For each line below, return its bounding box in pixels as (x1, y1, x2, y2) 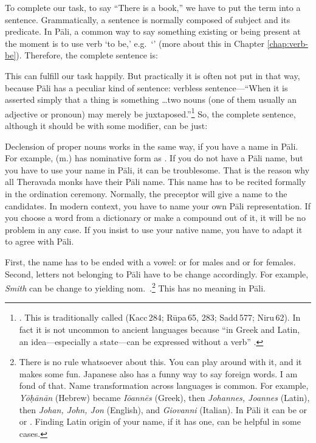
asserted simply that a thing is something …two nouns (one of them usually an (5, 93, 297, 106)
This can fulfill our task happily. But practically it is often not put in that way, (5, 69, 300, 82)
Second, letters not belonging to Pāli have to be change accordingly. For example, (5, 267, 309, 280)
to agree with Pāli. (5, 235, 74, 248)
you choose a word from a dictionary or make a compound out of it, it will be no (5, 211, 306, 224)
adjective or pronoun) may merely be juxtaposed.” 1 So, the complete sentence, (5, 105, 296, 120)
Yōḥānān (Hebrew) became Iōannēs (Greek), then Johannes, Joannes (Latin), (19, 391, 310, 403)
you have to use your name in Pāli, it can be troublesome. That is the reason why (5, 163, 310, 176)
